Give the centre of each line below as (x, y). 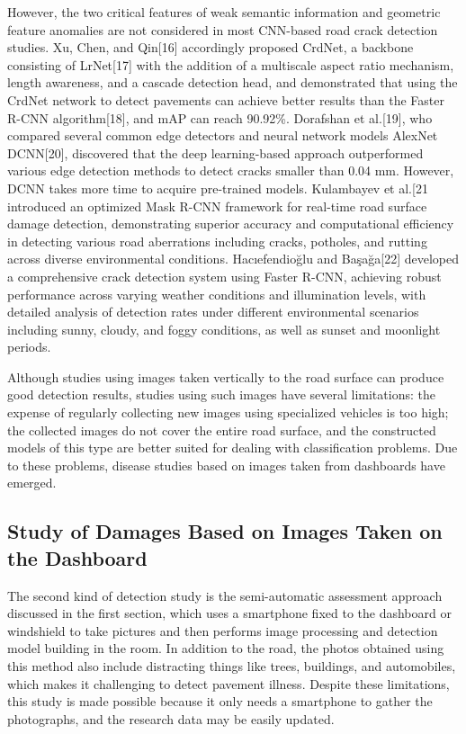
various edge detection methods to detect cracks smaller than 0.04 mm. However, (231, 170)
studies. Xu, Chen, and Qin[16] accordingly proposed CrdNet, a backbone (211, 47)
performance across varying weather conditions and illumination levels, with (217, 294)
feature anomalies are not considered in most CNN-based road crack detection (223, 29)
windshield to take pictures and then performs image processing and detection (223, 630)
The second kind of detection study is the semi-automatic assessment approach (225, 595)
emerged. (32, 483)
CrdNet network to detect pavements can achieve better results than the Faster (226, 99)
